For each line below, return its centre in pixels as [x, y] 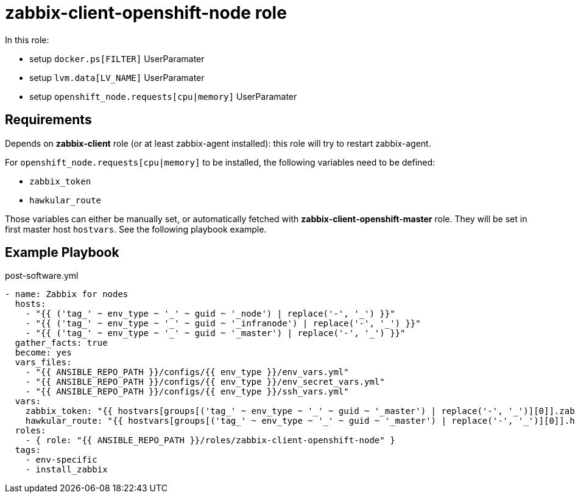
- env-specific [61, 460]
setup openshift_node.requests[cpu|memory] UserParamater [163, 96]
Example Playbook [62, 253]
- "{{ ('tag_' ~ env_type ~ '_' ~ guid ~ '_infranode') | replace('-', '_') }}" [223, 324]
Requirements [48, 120]
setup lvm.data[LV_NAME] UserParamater [117, 77]
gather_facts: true [61, 343]
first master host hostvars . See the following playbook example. [136, 229]
